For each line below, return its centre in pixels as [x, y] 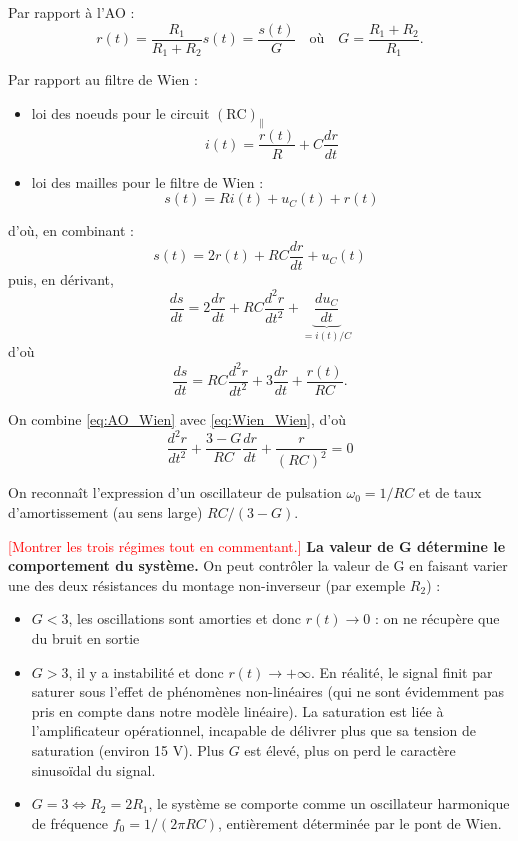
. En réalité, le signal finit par [401, 671]
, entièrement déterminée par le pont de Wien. [360, 822]
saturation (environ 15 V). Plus [127, 750]
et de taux [450, 492]
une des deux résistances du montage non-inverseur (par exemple [207, 584]
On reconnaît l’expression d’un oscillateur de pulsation [175, 492]
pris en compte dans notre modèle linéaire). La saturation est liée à [237, 710]
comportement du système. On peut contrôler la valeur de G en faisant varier [258, 565]
